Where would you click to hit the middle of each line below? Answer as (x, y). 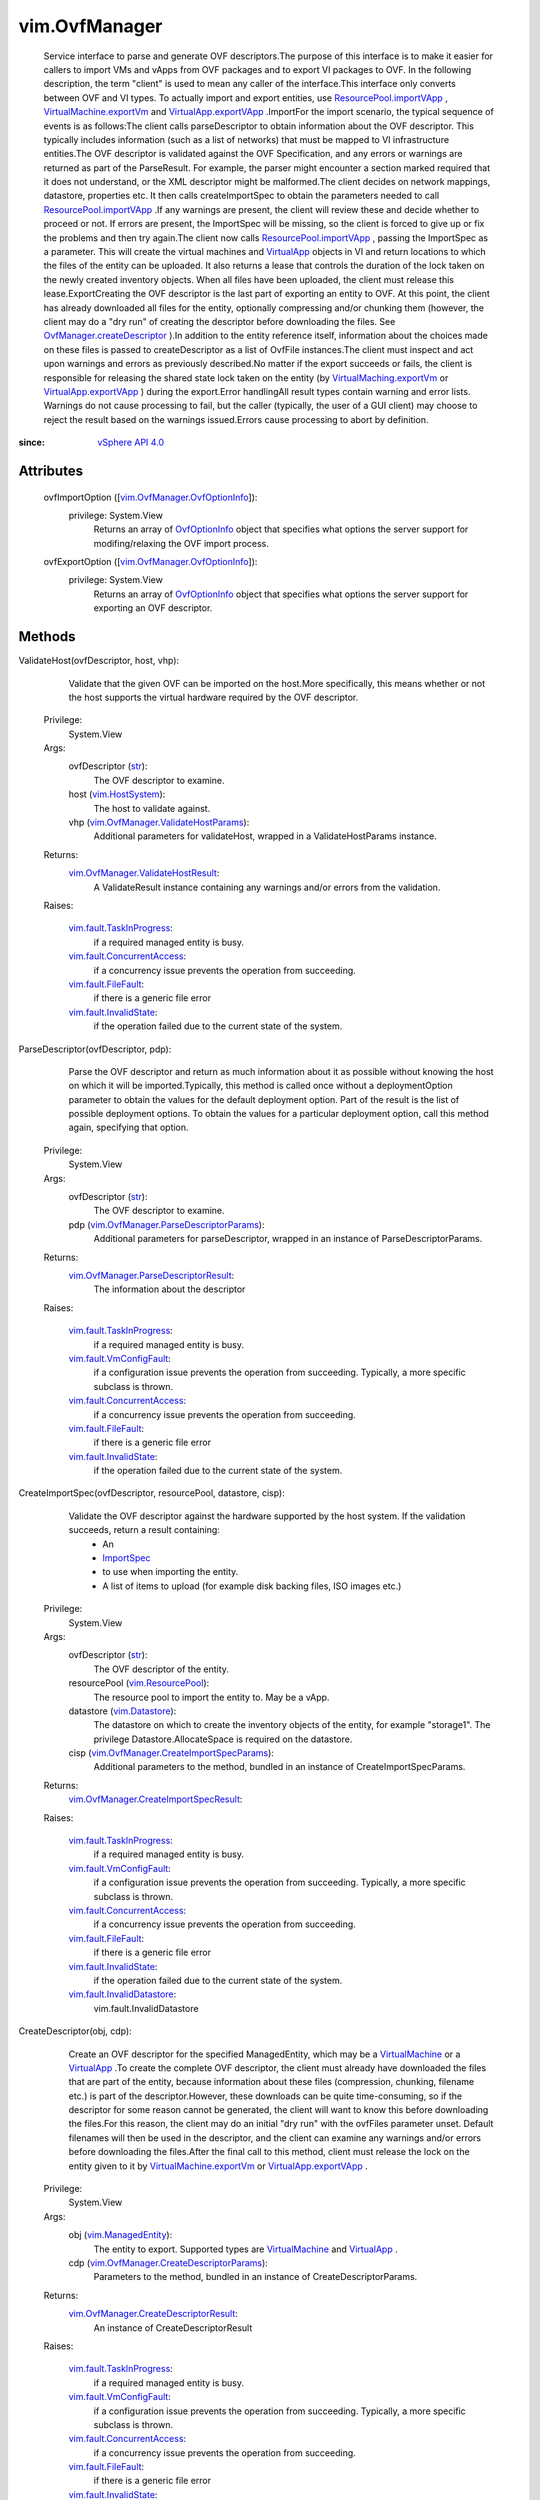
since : (31, 442)
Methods (47, 636)
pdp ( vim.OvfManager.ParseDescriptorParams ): (166, 1224)
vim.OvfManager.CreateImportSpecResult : (155, 1799)
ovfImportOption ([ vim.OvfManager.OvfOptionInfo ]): (150, 497)
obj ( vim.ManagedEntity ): (120, 2235)
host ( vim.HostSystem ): (117, 794)
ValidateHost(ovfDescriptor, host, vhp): (99, 661)
